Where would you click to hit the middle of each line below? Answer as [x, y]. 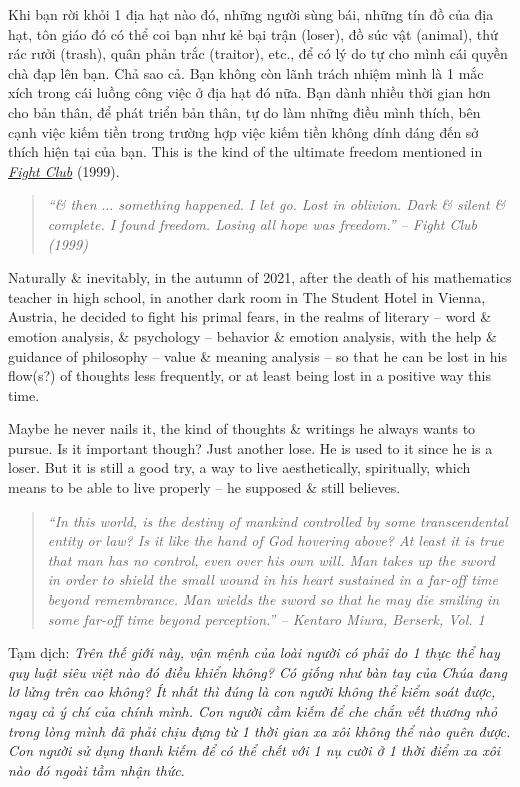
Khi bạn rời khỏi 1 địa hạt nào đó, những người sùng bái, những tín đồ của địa [251, 14]
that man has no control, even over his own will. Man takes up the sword [271, 559]
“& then [72, 204]
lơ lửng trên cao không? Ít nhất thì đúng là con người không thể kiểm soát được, [252, 691]
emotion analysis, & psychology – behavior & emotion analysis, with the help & [252, 335]
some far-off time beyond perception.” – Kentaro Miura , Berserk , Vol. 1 [266, 618]
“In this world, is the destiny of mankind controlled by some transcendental [277, 520]
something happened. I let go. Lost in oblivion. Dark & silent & [312, 204]
